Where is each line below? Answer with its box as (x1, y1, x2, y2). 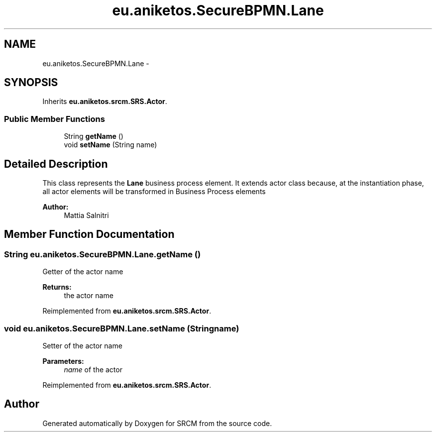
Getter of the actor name (42, 267, 123, 276)
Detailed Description (4, 157, 108, 170)
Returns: (42, 283, 72, 292)
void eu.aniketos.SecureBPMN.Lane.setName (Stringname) (4, 323, 239, 333)
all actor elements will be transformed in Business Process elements (42, 187, 266, 196)
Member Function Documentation (4, 228, 175, 241)
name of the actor (64, 365, 122, 374)
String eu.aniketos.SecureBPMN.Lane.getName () (4, 249, 201, 259)
